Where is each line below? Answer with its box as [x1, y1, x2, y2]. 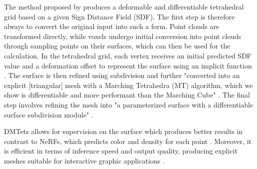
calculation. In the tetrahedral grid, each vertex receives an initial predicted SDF [4, 50, 252, 60]
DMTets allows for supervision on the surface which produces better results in [4, 126, 243, 136]
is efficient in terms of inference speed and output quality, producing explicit [4, 145, 238, 156]
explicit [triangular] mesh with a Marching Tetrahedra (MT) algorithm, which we [4, 79, 253, 90]
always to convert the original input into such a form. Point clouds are [4, 21, 220, 31]
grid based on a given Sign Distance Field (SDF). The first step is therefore [4, 11, 235, 21]
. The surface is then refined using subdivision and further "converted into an [4, 70, 240, 80]
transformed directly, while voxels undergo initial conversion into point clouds [4, 30, 242, 41]
